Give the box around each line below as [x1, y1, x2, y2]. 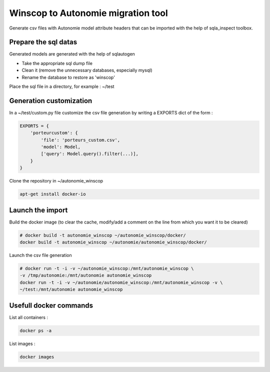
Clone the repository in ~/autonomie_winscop [9, 178, 103, 184]
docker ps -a [19, 327, 52, 333]
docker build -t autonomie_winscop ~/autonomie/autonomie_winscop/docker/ [19, 239, 207, 245]
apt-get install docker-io [19, 191, 86, 197]
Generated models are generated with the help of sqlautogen [9, 51, 135, 57]
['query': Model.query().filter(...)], [40, 151, 138, 157]
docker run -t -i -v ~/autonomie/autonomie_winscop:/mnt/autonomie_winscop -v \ [19, 279, 223, 285]
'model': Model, [40, 144, 81, 150]
